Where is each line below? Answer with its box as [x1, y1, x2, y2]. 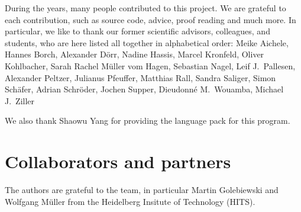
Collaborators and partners [5, 149, 231, 174]
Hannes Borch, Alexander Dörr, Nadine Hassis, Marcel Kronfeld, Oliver [5, 48, 264, 60]
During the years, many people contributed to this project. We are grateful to [5, 2, 286, 14]
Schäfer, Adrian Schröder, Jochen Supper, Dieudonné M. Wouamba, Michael [5, 83, 284, 95]
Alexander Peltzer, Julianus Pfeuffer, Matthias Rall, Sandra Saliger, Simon [5, 71, 276, 83]
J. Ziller [5, 94, 35, 107]
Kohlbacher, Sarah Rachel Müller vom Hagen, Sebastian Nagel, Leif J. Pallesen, [5, 59, 296, 72]
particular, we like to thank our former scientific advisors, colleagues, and [5, 25, 270, 37]
